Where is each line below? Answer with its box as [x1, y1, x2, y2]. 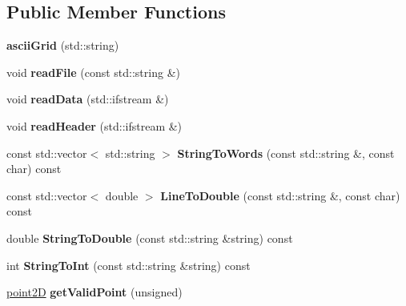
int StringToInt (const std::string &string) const [6, 256, 251, 273]
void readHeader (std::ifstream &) [6, 117, 183, 134]
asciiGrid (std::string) [6, 37, 119, 54]
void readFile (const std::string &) [6, 63, 180, 80]
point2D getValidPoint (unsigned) [6, 284, 183, 300]
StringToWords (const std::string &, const [177, 144, 395, 161]
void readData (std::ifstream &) [6, 91, 169, 107]
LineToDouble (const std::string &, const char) [160, 187, 400, 203]
